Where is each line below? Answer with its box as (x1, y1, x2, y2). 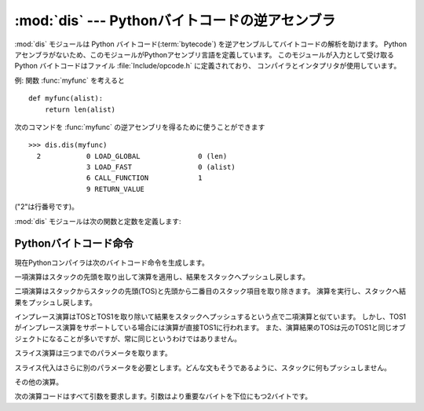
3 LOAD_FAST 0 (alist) (86, 163, 236, 172)
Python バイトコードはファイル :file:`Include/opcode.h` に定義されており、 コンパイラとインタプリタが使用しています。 (14, 61, 401, 71)
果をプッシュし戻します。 (14, 297, 97, 306)
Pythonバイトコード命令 (14, 237, 133, 251)
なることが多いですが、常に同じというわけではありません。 (48, 334, 241, 343)
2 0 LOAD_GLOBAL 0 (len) (36, 152, 228, 160)
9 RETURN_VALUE (86, 185, 145, 193)
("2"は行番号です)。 (14, 202, 79, 211)
